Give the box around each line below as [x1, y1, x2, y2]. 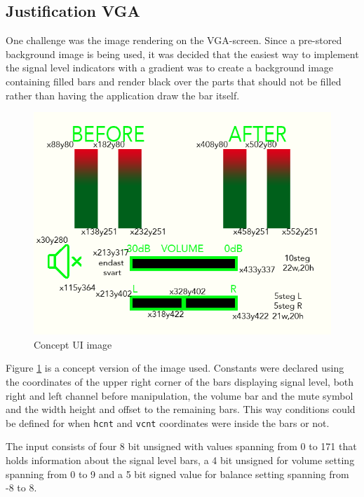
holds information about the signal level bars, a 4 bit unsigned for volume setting [6, 452, 355, 467]
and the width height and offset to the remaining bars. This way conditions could [6, 402, 356, 416]
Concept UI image [34, 337, 112, 351]
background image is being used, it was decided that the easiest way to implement [6, 46, 359, 61]
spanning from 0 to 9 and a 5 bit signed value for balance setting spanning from [6, 466, 349, 481]
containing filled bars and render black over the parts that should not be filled [6, 73, 342, 88]
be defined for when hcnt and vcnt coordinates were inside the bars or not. [6, 415, 330, 430]
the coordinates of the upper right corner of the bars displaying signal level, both [6, 374, 354, 388]
